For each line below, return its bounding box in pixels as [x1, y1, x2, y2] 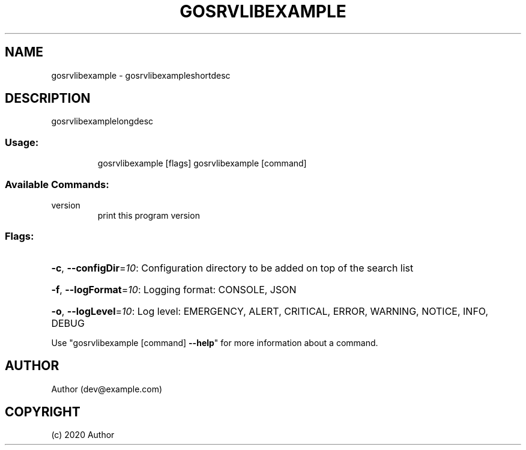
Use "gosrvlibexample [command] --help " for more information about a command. [51, 337, 378, 348]
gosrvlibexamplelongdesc [51, 116, 154, 127]
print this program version [97, 210, 200, 220]
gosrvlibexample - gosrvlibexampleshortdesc [51, 70, 231, 81]
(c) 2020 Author [51, 430, 115, 440]
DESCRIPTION [5, 91, 91, 106]
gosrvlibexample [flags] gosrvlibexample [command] [97, 158, 307, 169]
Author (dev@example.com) [51, 383, 163, 394]
